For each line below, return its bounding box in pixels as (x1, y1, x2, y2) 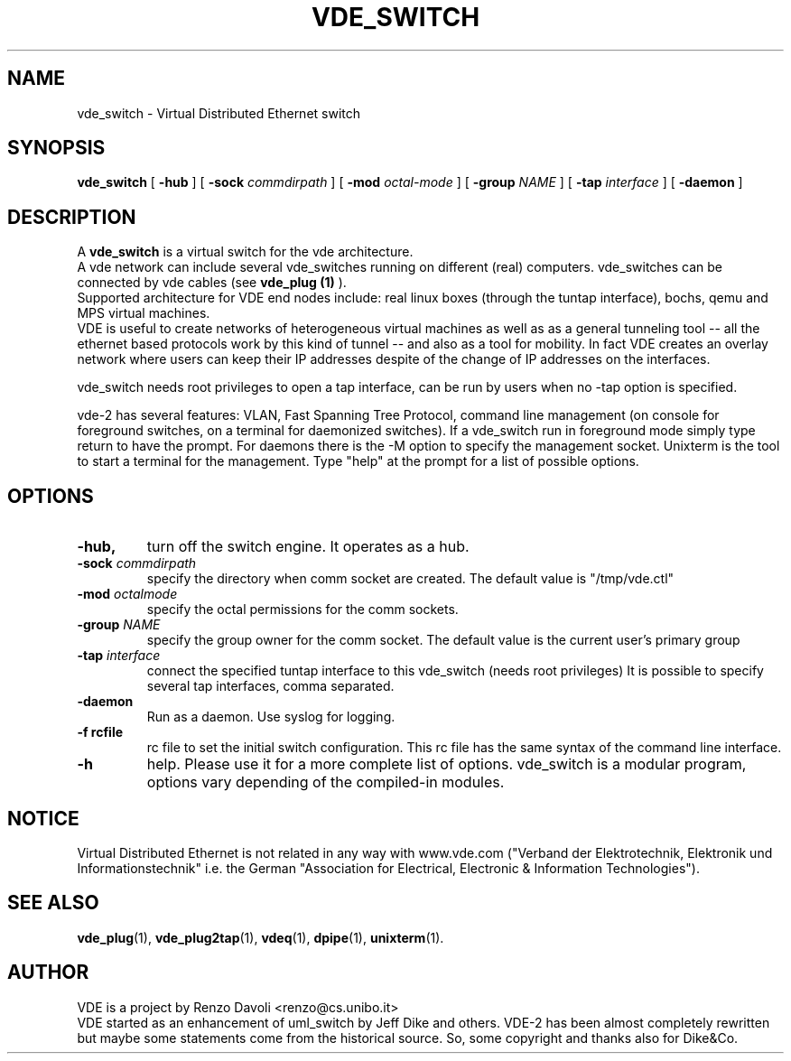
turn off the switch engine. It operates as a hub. (146, 537, 470, 556)
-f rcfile (77, 724, 124, 740)
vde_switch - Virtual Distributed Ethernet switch (77, 105, 361, 121)
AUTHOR (7, 961, 89, 984)
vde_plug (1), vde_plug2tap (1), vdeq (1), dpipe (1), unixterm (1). (77, 929, 444, 945)
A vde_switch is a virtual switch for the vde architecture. (77, 244, 414, 260)
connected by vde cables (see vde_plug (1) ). (77, 275, 347, 291)
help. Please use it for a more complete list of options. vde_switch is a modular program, (146, 755, 747, 774)
